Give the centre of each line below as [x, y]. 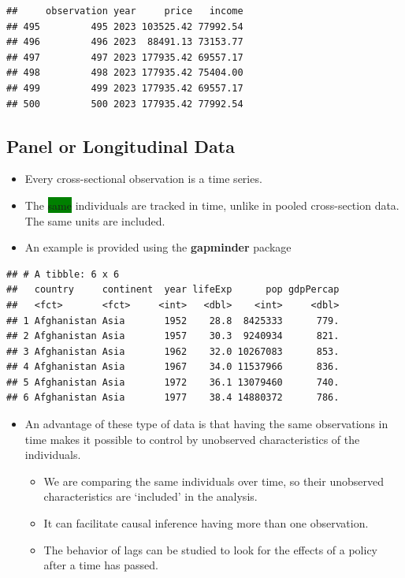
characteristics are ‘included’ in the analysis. [150, 496]
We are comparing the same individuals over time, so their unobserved [214, 481]
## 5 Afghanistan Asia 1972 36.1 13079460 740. [173, 382]
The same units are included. [95, 220]
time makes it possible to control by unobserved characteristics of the [192, 439]
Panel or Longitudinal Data [121, 145]
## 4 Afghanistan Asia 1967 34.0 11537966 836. [173, 367]
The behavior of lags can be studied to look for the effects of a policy [210, 549]
